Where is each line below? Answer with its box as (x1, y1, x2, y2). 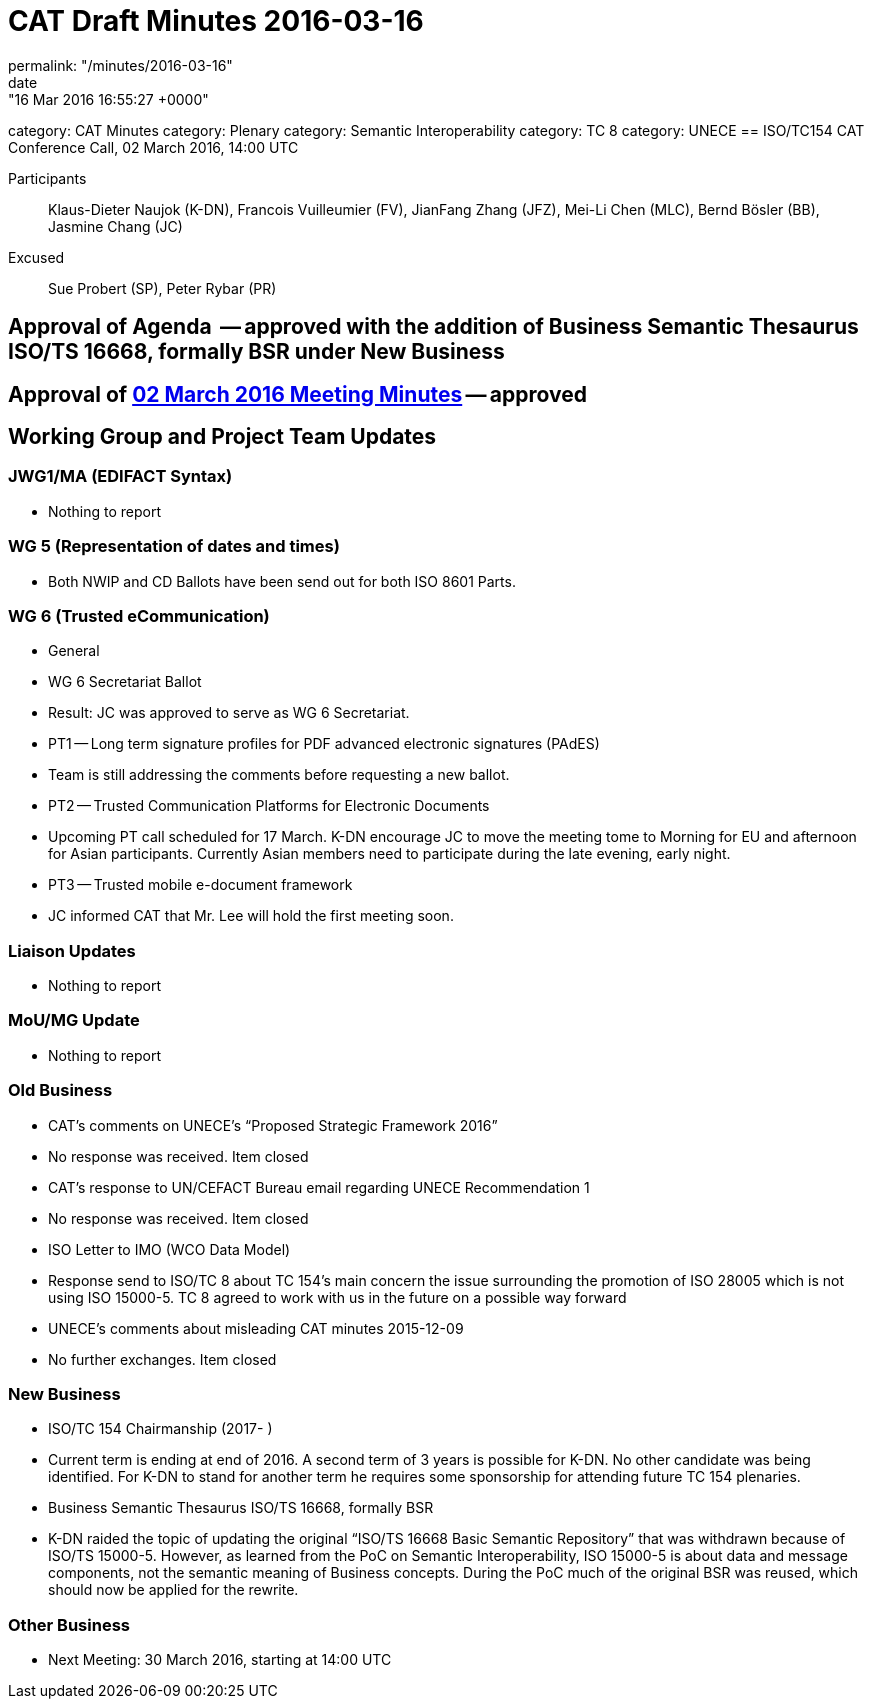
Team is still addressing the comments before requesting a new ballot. (48, 766, 510, 784)
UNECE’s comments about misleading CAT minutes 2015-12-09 (48, 1319, 464, 1337)
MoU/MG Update (8, 1010, 140, 1031)
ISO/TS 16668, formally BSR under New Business (8, 339, 505, 365)
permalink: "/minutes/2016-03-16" (8, 56, 233, 74)
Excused (8, 248, 65, 266)
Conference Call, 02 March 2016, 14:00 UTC (8, 138, 299, 156)
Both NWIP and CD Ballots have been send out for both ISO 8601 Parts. (48, 572, 516, 590)
